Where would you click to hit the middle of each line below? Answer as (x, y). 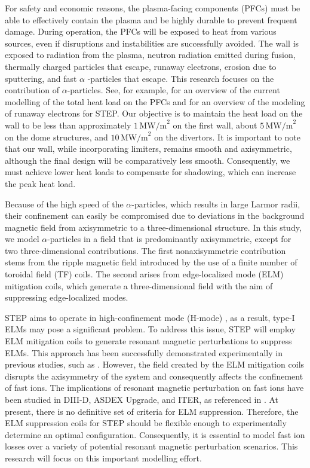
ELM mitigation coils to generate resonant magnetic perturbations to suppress (148, 341)
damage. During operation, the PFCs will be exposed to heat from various (141, 31)
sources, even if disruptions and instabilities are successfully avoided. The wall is (152, 43)
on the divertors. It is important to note (228, 137)
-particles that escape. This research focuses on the (181, 78)
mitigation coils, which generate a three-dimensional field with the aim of (139, 285)
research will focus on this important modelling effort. (103, 458)
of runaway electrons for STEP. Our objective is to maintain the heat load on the (154, 113)
